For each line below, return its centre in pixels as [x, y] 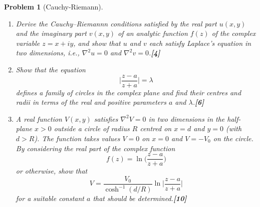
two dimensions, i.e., [48, 53]
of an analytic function [153, 33]
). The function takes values [77, 138]
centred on [156, 128]
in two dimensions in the [187, 118]
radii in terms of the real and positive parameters [91, 102]
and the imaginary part [51, 33]
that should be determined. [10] [140, 198]
